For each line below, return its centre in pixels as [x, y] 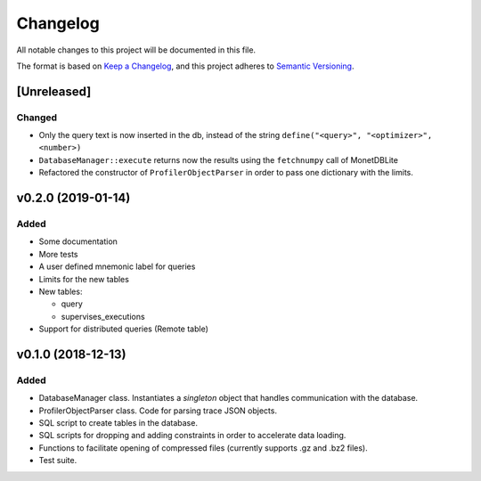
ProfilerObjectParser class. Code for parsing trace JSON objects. [158, 411]
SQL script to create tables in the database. [118, 423]
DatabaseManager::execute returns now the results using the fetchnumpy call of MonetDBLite [218, 159]
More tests [59, 254]
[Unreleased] [54, 91]
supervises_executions [103, 316]
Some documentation [78, 241]
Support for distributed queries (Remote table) [124, 329]
